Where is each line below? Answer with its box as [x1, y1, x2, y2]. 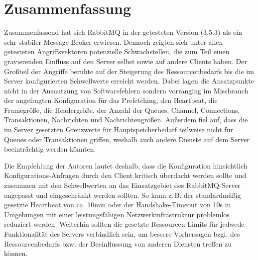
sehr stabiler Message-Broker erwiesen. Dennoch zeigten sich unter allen [4, 36, 223, 47]
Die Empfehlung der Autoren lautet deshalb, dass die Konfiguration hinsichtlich [4, 160, 248, 171]
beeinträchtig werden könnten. [4, 144, 96, 154]
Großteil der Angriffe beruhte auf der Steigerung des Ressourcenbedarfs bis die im [4, 66, 254, 76]
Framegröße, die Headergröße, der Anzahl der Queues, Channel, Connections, [4, 104, 240, 115]
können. [4, 248, 28, 259]
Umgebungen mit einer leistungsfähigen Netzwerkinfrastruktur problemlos [4, 209, 230, 219]
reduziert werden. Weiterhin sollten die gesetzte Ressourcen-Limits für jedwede [4, 219, 245, 229]
